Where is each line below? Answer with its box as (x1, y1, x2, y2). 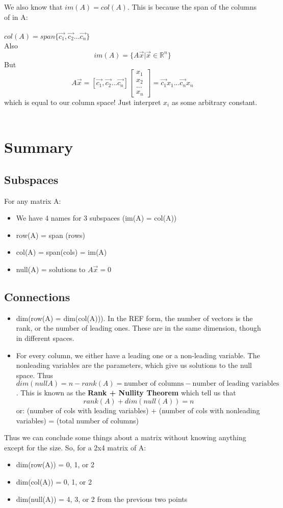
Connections (4, 289, 70, 305)
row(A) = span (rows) (16, 229, 85, 240)
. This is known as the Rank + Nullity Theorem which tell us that (16, 387, 236, 398)
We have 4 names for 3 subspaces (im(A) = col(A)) (16, 212, 177, 223)
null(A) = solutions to (16, 264, 86, 275)
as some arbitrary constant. (171, 96, 258, 107)
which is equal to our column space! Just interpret (4, 96, 161, 107)
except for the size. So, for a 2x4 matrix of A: (4, 442, 146, 452)
